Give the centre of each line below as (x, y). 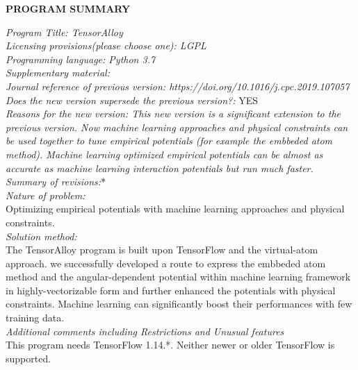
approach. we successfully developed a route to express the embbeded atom (166, 263)
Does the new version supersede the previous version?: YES (132, 100)
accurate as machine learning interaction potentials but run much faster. (160, 168)
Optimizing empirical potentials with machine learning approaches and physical (175, 209)
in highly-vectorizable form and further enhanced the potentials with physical (171, 290)
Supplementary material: (58, 73)
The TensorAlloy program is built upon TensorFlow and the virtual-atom (162, 250)
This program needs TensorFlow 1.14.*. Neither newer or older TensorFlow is (170, 345)
